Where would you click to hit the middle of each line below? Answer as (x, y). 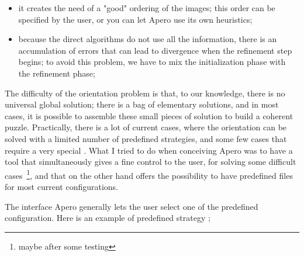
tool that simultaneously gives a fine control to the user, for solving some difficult (151, 162)
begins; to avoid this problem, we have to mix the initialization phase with (152, 62)
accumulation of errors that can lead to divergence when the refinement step (155, 50)
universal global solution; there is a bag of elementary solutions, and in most (142, 104)
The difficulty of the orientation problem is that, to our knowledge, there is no (145, 93)
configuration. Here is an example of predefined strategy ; (108, 218)
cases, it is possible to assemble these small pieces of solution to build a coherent (149, 115)
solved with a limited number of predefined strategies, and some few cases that (146, 138)
